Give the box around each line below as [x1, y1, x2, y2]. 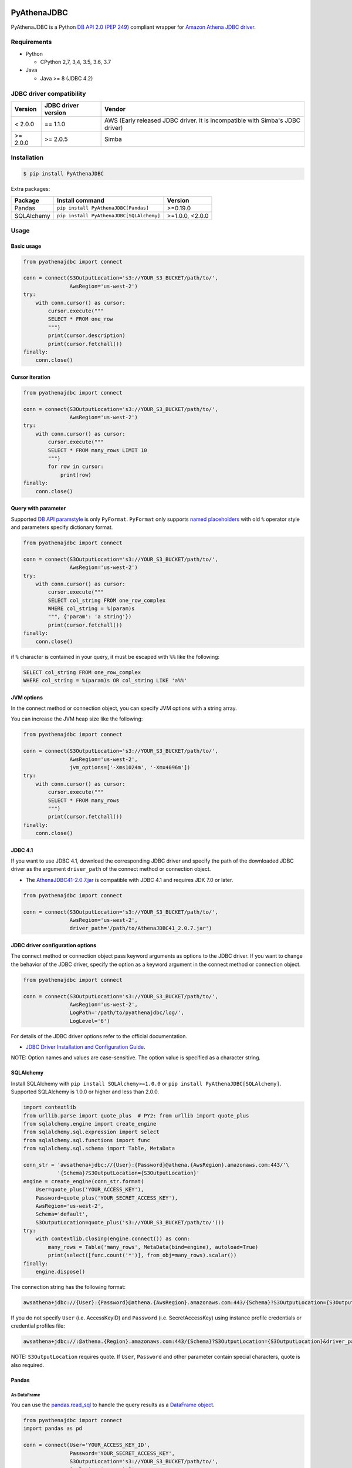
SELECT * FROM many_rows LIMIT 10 [48, 447, 147, 453]
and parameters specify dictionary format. [11, 523, 113, 531]
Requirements [11, 38, 52, 46]
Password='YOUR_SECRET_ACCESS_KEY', [69, 1450, 175, 1456]
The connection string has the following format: [11, 1284, 126, 1291]
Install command [56, 196, 105, 204]
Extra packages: [11, 186, 50, 193]
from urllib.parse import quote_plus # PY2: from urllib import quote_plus [23, 1112, 249, 1119]
